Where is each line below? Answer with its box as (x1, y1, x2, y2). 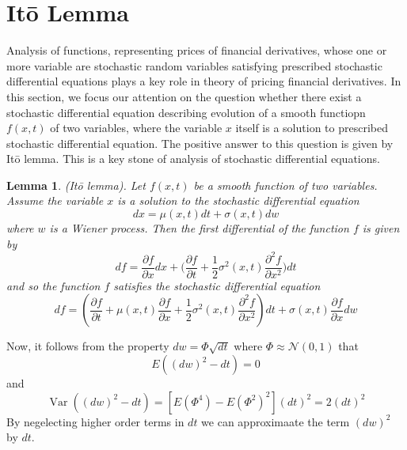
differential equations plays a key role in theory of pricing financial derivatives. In (6, 73, 401, 89)
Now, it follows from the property (6, 338, 169, 354)
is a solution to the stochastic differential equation (117, 192, 359, 209)
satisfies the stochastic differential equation (113, 277, 321, 293)
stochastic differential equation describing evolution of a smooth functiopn (6, 104, 366, 120)
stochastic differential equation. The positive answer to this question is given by (6, 134, 394, 151)
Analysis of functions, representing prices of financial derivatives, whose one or (6, 42, 387, 59)
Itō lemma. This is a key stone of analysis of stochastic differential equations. (6, 150, 380, 167)
